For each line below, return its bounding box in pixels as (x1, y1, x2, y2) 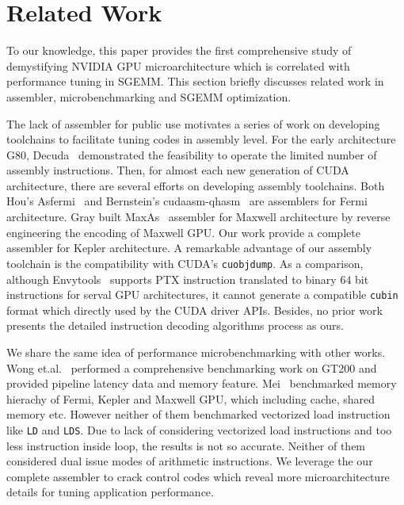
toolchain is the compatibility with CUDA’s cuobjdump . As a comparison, (6, 254, 364, 271)
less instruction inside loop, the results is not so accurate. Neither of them (6, 437, 366, 453)
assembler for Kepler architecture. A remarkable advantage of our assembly (6, 239, 372, 256)
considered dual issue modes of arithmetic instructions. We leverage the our (6, 453, 373, 469)
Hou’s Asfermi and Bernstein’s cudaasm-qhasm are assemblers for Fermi (6, 193, 368, 209)
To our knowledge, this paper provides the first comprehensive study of (6, 42, 352, 59)
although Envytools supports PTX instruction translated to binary (6, 270, 337, 287)
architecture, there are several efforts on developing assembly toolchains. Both (6, 177, 385, 193)
